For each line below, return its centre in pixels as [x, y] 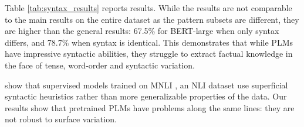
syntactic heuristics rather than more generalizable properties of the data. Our [146, 96]
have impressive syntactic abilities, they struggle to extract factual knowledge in [149, 54]
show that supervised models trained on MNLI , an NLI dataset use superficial [146, 85]
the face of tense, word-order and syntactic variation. [100, 65]
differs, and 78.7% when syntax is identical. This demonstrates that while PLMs [149, 42]
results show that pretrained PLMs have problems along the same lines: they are [150, 107]
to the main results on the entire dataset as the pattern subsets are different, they [152, 19]
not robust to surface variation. [61, 119]
